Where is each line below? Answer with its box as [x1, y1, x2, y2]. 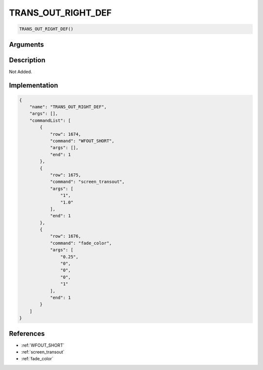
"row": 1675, [50, 172, 81, 178]
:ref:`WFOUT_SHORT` [21, 342, 65, 348]
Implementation [9, 81, 58, 90]
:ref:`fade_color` [21, 356, 54, 362]
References [9, 329, 45, 338]
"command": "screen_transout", [50, 179, 125, 185]
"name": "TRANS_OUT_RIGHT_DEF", [29, 104, 107, 110]
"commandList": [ [29, 117, 71, 123]
